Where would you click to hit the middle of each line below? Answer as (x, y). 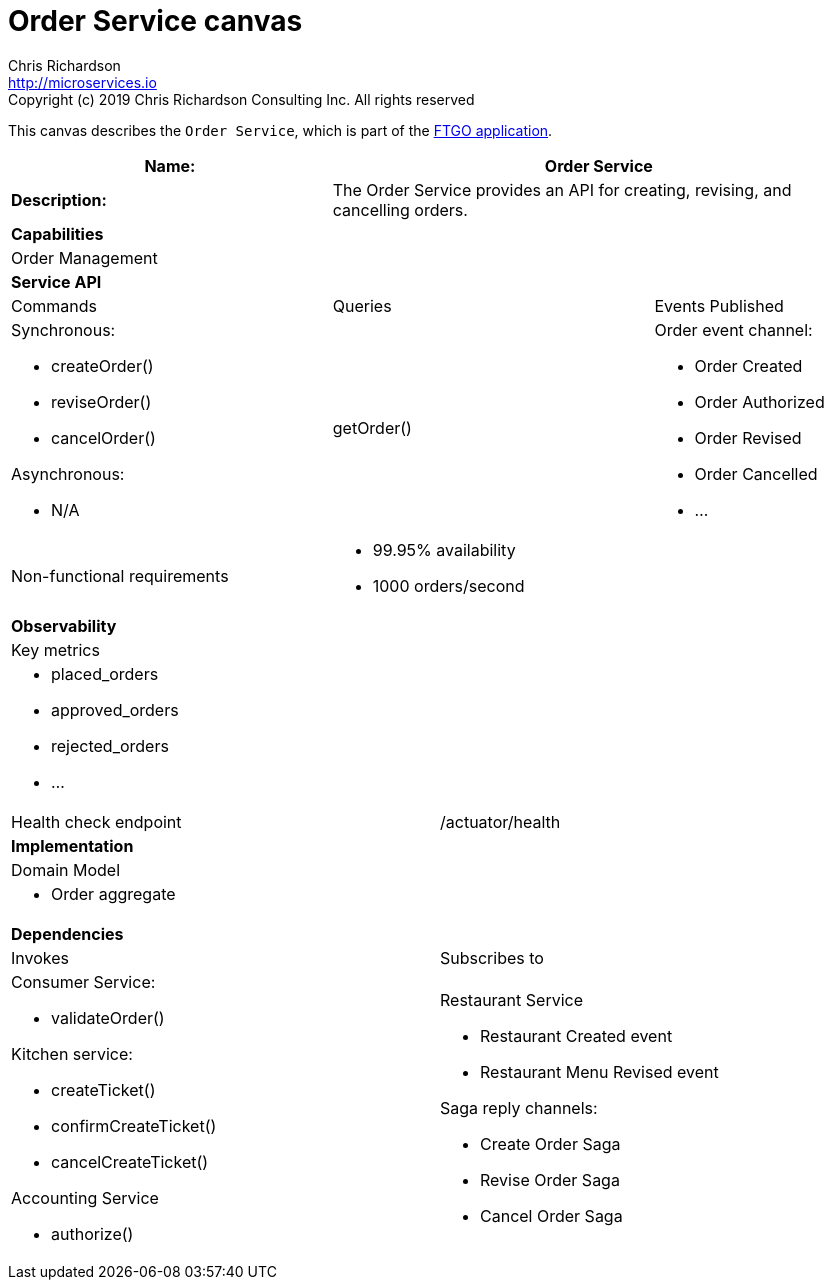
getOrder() (372, 427)
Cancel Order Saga (551, 1215)
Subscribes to (492, 957)
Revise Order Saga (550, 1179)
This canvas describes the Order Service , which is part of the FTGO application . (280, 130)
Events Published (719, 305)
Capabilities (57, 233)
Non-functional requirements (120, 575)
